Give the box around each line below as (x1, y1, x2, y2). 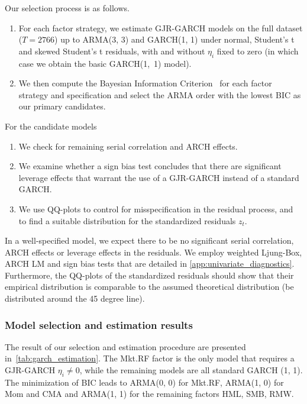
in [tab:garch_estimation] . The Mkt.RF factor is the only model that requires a (5, 352, 295, 364)
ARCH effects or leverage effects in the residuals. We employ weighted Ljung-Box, (5, 245, 302, 258)
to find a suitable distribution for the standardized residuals (18, 214, 236, 227)
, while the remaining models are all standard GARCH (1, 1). (79, 364, 303, 376)
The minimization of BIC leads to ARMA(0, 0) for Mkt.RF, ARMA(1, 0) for (5, 376, 284, 388)
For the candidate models (5, 119, 97, 132)
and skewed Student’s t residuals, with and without (18, 44, 205, 57)
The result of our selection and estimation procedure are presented (5, 340, 246, 353)
